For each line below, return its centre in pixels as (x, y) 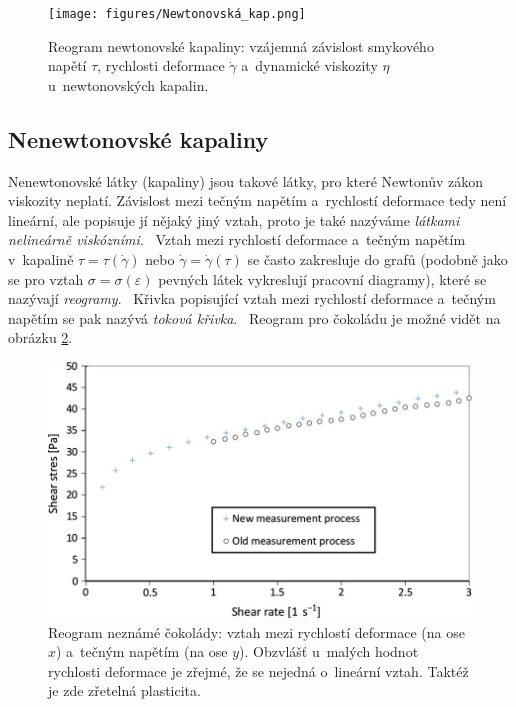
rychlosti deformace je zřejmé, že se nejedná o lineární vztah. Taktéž (258, 670)
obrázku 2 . (40, 337)
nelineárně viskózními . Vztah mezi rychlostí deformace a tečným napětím (237, 239)
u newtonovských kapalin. (128, 84)
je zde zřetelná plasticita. (124, 690)
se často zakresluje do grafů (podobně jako (377, 259)
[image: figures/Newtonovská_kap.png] (177, 14)
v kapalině (41, 259)
